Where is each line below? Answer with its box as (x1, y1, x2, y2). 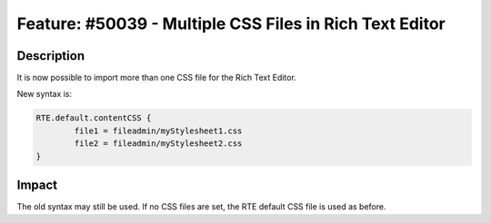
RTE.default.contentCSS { (35, 113, 152, 123)
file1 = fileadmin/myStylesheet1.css (74, 125, 243, 136)
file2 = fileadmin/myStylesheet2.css (74, 139, 243, 149)
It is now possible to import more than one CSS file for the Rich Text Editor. (16, 73, 297, 83)
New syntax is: (16, 89, 73, 100)
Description (16, 48, 85, 63)
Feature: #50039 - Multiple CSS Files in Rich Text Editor (16, 14, 446, 34)
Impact (16, 178, 58, 193)
